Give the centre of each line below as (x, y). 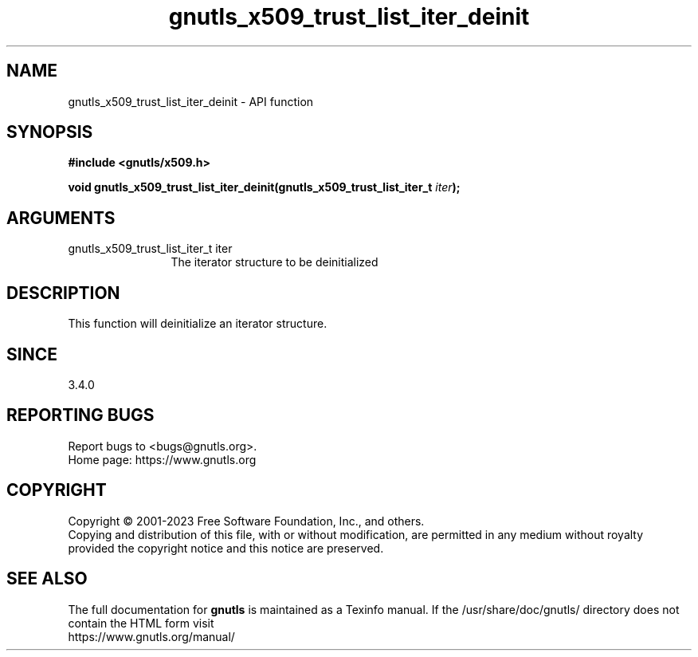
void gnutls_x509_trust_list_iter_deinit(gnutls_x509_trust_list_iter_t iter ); (264, 187)
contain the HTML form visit (141, 623)
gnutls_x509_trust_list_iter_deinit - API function (191, 101)
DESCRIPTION (63, 293)
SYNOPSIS (50, 132)
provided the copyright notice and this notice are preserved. (226, 548)
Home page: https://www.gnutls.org (162, 459)
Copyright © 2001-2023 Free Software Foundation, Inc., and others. (246, 521)
